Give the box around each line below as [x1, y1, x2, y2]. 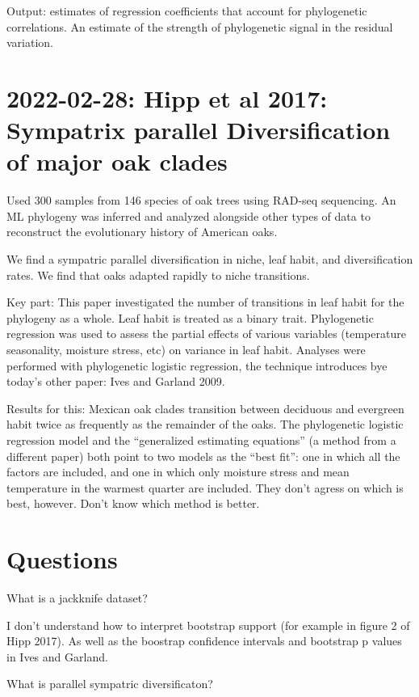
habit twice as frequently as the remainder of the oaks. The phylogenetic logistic [6, 416, 404, 433]
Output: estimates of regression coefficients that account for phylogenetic [6, 2, 367, 19]
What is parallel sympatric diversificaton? [6, 675, 213, 692]
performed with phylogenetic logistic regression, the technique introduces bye [6, 357, 388, 374]
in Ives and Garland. [6, 648, 108, 665]
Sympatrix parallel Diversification [6, 113, 391, 146]
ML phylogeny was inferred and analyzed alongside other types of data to [6, 207, 371, 224]
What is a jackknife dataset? [6, 589, 148, 606]
